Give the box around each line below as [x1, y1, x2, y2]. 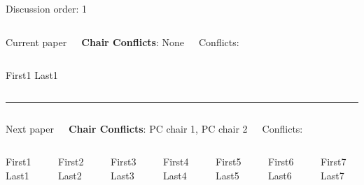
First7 [321, 154, 346, 169]
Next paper [6, 121, 54, 135]
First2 [58, 154, 84, 169]
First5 [216, 154, 241, 169]
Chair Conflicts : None [81, 34, 184, 49]
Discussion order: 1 [6, 1, 87, 15]
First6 [268, 154, 294, 169]
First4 [163, 154, 189, 169]
